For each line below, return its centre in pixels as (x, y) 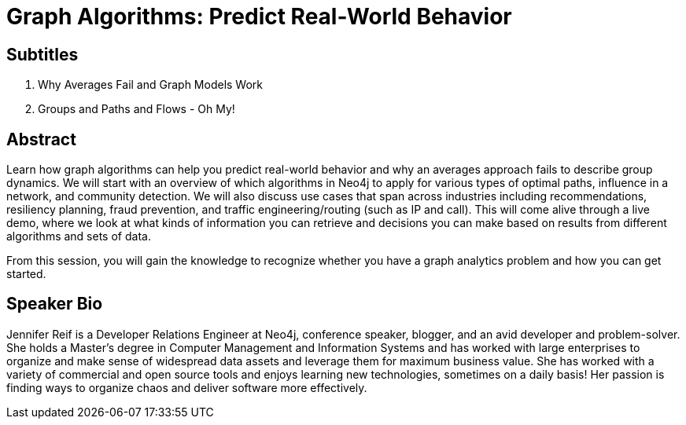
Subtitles (42, 54)
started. (26, 274)
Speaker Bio (55, 304)
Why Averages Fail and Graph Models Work (151, 85)
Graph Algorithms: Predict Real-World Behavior (259, 16)
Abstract (41, 139)
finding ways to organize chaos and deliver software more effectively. (187, 387)
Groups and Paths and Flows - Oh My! (136, 109)
